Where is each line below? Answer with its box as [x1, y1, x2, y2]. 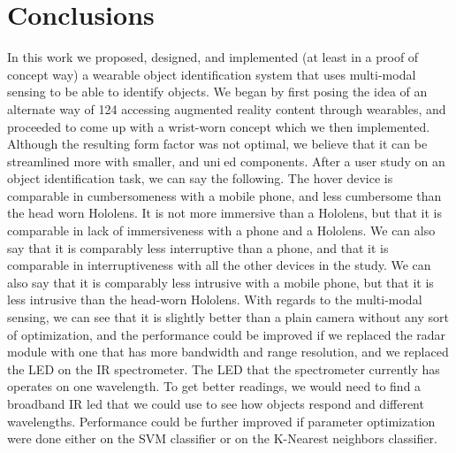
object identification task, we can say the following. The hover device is [7, 169, 393, 188]
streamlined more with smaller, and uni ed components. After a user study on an [7, 151, 445, 170]
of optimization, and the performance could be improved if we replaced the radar [7, 325, 446, 343]
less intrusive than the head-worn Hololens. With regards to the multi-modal [7, 290, 422, 309]
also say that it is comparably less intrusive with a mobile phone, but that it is [7, 273, 434, 291]
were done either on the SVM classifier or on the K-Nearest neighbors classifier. [7, 429, 437, 448]
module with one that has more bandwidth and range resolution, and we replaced [7, 342, 449, 361]
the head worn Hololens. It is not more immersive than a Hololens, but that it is [7, 203, 443, 222]
